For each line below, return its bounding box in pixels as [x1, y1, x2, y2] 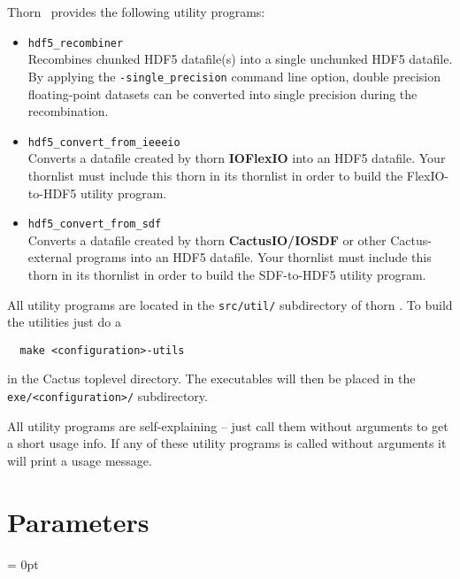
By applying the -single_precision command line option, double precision [27, 66, 441, 85]
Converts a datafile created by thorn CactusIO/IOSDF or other [27, 230, 387, 249]
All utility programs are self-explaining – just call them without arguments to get [7, 416, 448, 435]
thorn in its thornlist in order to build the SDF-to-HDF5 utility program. [27, 265, 426, 283]
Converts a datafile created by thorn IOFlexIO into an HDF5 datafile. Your [27, 149, 446, 167]
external [27, 248, 73, 266]
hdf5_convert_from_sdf [27, 218, 162, 231]
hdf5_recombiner [27, 36, 124, 50]
